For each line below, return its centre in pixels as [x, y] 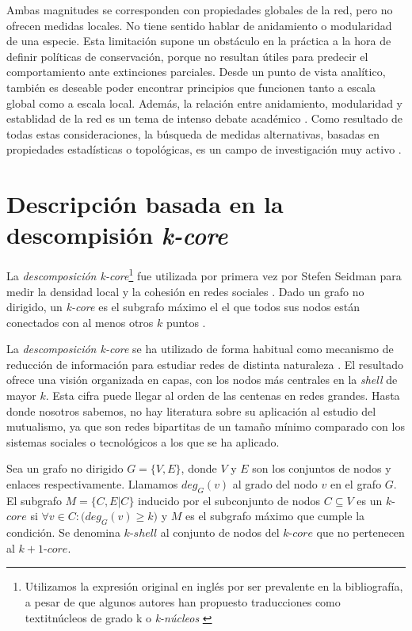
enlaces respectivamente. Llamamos [92, 484]
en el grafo [356, 484]
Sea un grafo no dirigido [65, 468]
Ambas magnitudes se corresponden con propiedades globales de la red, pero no [200, 10]
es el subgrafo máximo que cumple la [275, 516]
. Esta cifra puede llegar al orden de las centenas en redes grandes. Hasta [223, 395]
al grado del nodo [275, 484]
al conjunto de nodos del [220, 532]
